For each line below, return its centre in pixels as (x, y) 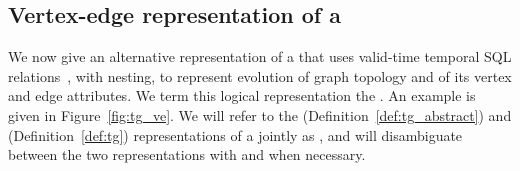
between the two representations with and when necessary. (187, 154)
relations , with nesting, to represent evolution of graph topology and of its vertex (260, 75)
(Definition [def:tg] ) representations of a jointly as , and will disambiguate (235, 134)
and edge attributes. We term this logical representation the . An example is (242, 95)
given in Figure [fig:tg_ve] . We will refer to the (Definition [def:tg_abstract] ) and (260, 114)
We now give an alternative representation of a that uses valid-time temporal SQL (260, 56)
